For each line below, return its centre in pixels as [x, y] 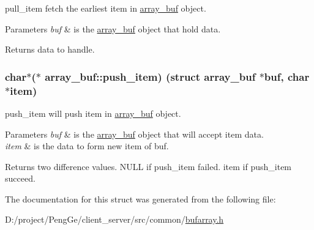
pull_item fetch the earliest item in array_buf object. [106, 8]
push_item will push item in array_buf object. [93, 113]
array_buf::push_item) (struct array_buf [150, 76]
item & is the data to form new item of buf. [87, 146]
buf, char [287, 76]
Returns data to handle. [50, 49]
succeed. [20, 178]
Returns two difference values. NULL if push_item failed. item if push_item [148, 166]
